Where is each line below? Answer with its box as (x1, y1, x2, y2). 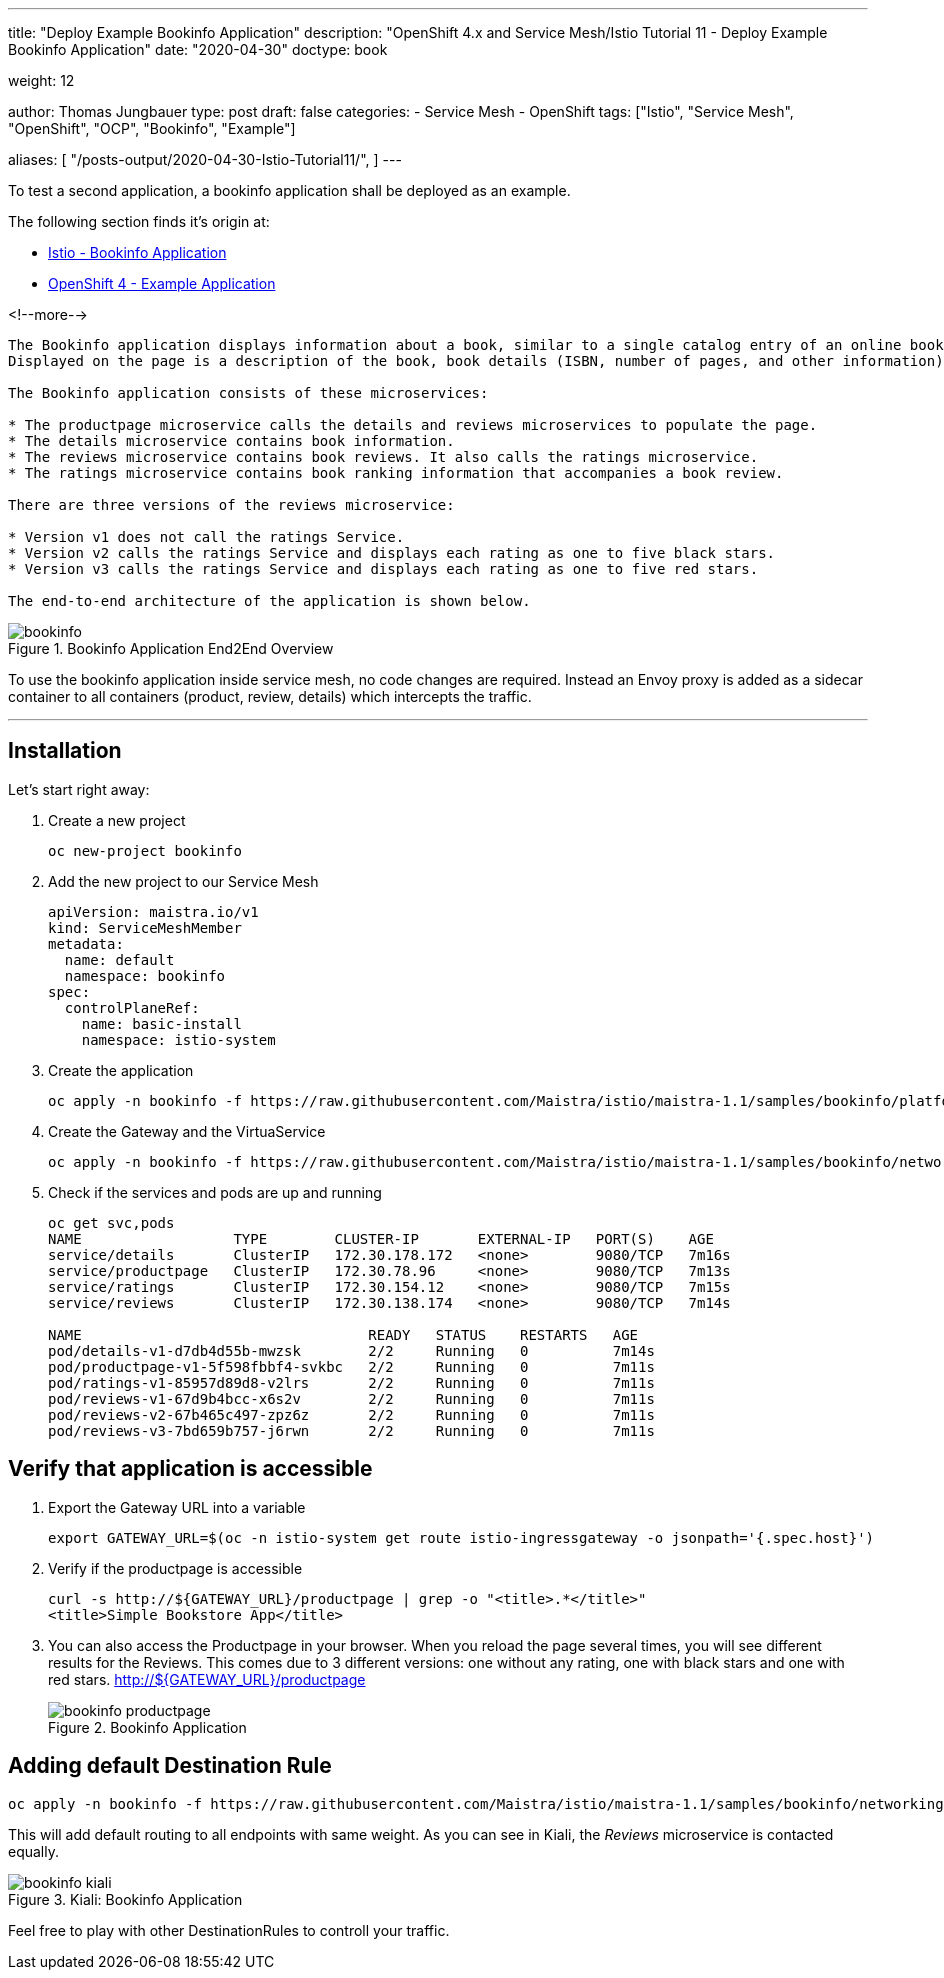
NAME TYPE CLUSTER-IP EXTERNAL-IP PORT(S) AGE (48, 1230, 714, 1247)
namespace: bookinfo (64, 967, 226, 984)
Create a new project (48, 811, 186, 829)
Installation (8, 738, 122, 764)
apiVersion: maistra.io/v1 (48, 903, 259, 920)
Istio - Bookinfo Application (48, 244, 227, 261)
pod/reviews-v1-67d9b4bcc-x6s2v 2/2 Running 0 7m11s (48, 1390, 655, 1407)
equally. (8, 1842, 60, 1860)
